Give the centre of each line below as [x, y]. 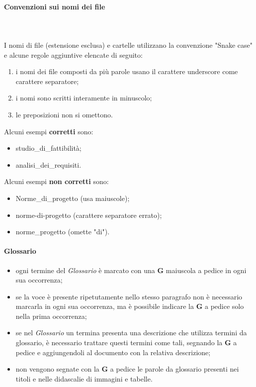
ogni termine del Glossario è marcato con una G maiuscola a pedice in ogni [131, 270]
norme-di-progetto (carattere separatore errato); [89, 215]
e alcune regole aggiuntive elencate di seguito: [73, 54]
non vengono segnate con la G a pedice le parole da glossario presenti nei [127, 369]
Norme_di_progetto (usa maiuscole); [73, 198]
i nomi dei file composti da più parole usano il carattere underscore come [127, 71]
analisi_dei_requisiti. [48, 164]
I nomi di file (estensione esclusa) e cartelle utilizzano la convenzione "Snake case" [128, 45]
